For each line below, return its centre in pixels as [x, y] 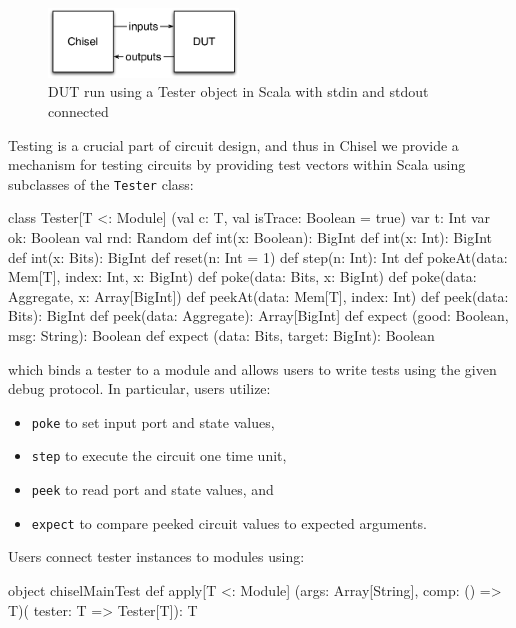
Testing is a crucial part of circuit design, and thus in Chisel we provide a [233, 144]
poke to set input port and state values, [153, 421]
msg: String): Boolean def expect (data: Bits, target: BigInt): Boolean [221, 334]
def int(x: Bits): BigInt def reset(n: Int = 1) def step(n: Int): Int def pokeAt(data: [258, 256]
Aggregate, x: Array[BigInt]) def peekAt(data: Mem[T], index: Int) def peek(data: [258, 295]
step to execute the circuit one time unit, [159, 455]
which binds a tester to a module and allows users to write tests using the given [252, 368]
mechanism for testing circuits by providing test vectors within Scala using [237, 164]
